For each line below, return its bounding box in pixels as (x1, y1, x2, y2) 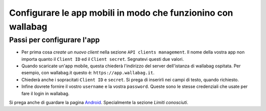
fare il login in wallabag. (21, 90, 70, 96)
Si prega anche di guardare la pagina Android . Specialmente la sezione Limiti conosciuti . (9, 99, 189, 105)
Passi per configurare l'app (9, 35, 100, 44)
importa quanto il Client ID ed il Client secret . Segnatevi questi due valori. (21, 56, 184, 62)
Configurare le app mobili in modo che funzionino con (9, 7, 233, 18)
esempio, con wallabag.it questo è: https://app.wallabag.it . (21, 70, 155, 76)
